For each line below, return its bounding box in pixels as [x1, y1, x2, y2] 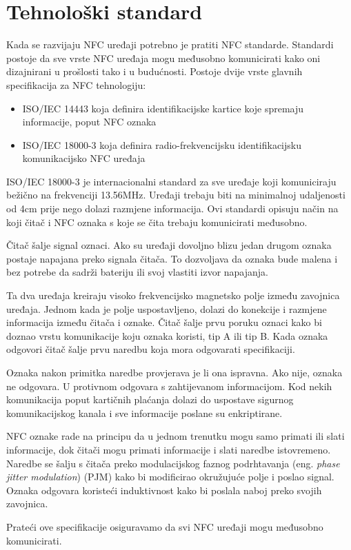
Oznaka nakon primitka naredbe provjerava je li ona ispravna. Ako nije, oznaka [6, 365, 343, 379]
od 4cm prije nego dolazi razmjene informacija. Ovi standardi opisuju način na [6, 201, 339, 216]
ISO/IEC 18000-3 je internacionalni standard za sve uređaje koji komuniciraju [6, 174, 337, 188]
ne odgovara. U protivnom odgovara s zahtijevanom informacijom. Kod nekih [6, 378, 332, 393]
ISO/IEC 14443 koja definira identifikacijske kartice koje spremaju [22, 101, 304, 115]
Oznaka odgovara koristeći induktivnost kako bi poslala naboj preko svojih [6, 482, 322, 497]
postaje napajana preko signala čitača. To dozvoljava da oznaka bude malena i [6, 251, 338, 265]
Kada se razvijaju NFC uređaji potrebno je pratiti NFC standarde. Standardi [6, 37, 334, 52]
